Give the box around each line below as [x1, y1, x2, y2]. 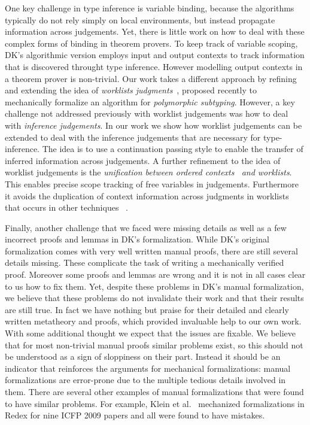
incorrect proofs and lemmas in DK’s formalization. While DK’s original [5, 233, 269, 245]
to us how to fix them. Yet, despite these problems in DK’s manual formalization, [5, 280, 304, 292]
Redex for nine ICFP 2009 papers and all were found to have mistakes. [5, 409, 265, 421]
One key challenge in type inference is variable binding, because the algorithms [5, 2, 294, 14]
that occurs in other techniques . [5, 201, 128, 214]
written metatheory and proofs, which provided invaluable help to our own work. [5, 315, 302, 327]
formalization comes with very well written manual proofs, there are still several [5, 244, 298, 257]
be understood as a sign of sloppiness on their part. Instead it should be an [5, 350, 281, 363]
